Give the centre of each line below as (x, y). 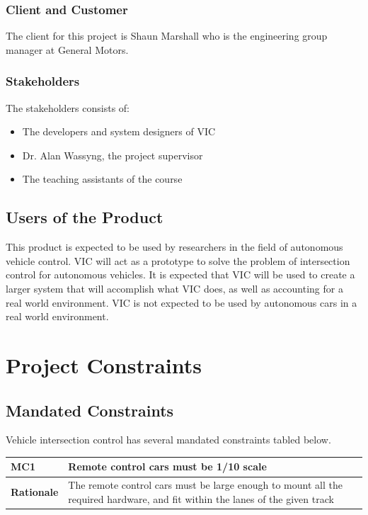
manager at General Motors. (67, 49)
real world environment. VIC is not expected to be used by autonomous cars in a (182, 302)
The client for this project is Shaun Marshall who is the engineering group (167, 36)
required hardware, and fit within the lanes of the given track (201, 498)
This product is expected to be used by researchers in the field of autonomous (174, 247)
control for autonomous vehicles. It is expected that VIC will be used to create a (180, 275)
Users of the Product (85, 217)
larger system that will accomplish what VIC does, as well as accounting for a (174, 288)
